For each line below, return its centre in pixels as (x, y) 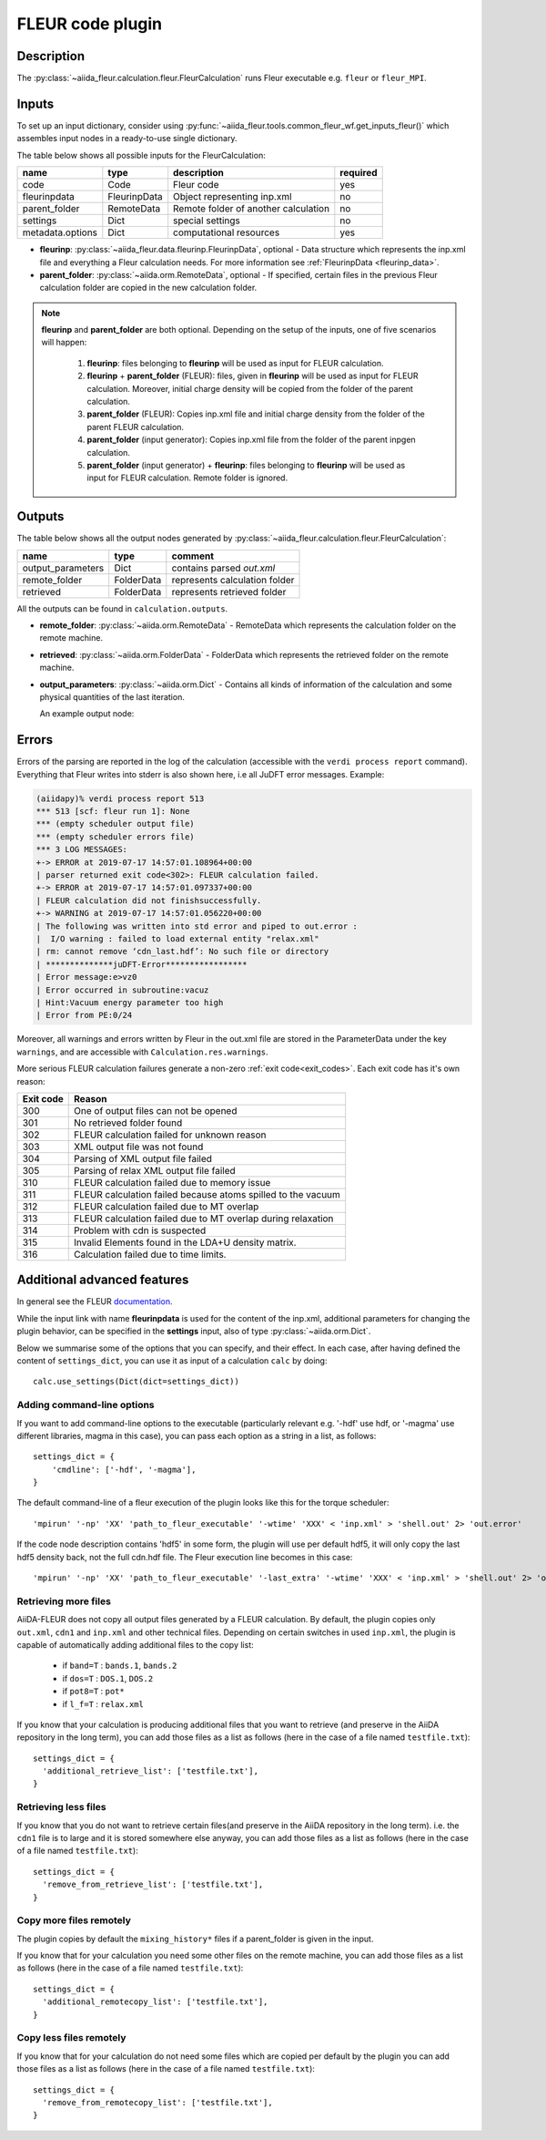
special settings (207, 221)
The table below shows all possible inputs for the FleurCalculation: (141, 155)
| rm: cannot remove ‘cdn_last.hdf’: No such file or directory (182, 952)
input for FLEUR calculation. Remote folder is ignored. (187, 478)
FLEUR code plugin (90, 24)
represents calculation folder (233, 580)
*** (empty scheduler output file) (115, 824)
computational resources (227, 232)
